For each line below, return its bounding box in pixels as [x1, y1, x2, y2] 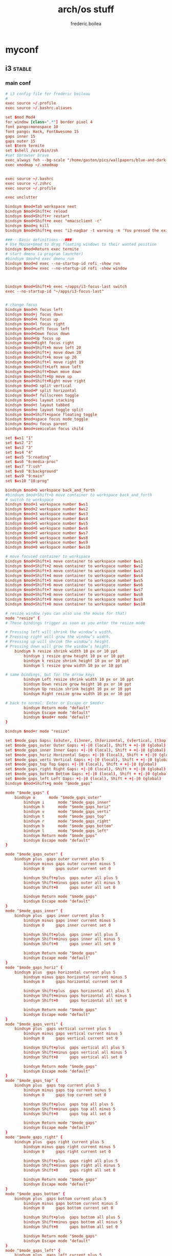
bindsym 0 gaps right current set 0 [24, 1149, 111, 1154]
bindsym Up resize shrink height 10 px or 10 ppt [24, 686, 132, 692]
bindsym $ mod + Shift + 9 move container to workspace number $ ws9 [5, 597, 143, 602]
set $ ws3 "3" [5, 445, 33, 450]
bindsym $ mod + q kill [5, 223, 50, 228]
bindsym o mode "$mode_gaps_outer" [14, 795, 102, 800]
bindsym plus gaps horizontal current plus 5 [14, 970, 116, 975]
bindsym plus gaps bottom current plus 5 [14, 1196, 106, 1201]
